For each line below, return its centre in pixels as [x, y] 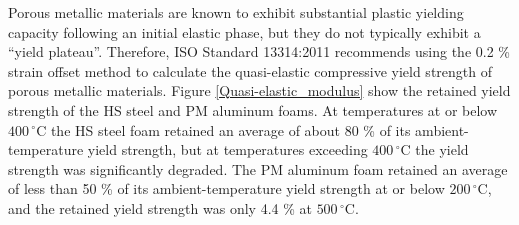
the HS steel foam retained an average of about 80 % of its [230, 129]
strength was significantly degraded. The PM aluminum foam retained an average [258, 168]
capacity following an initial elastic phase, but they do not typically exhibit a [244, 31]
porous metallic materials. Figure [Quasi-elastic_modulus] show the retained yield [259, 90]
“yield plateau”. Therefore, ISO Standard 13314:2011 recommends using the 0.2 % [259, 51]
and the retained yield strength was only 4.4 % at [160, 207]
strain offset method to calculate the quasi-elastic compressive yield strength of [250, 70]
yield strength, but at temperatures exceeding [227, 149]
